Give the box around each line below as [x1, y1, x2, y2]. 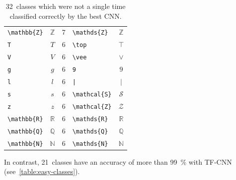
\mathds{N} [72, 140, 108, 147]
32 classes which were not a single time [5, 1, 126, 11]
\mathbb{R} [7, 115, 43, 123]
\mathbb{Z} [7, 29, 43, 37]
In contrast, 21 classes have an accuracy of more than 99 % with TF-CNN [4, 156, 232, 167]
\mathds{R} [72, 115, 108, 123]
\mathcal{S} [72, 90, 112, 98]
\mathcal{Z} [72, 103, 112, 110]
